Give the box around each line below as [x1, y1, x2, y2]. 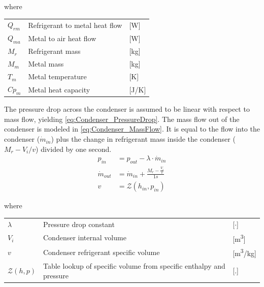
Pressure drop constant [43, 218, 115, 229]
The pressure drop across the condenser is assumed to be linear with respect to [4, 104, 250, 114]
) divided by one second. [36, 143, 112, 154]
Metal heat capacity [28, 84, 90, 94]
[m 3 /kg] [233, 246, 256, 258]
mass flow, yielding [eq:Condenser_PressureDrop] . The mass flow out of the [4, 113, 240, 124]
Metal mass [28, 58, 64, 69]
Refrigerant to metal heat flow [28, 19, 122, 30]
